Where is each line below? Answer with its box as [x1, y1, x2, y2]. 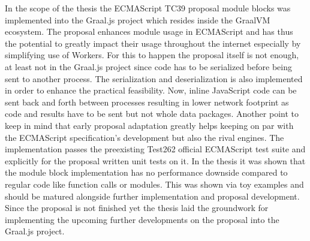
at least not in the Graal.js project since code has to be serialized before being [5, 60, 292, 73]
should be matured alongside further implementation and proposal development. [5, 189, 300, 202]
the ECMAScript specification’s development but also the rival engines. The [5, 131, 284, 143]
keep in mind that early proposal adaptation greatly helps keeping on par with [5, 119, 294, 131]
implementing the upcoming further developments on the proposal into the [5, 213, 279, 225]
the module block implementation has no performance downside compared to [5, 166, 288, 179]
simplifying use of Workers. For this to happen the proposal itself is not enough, [5, 49, 299, 61]
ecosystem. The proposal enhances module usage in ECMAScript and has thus [5, 25, 293, 38]
